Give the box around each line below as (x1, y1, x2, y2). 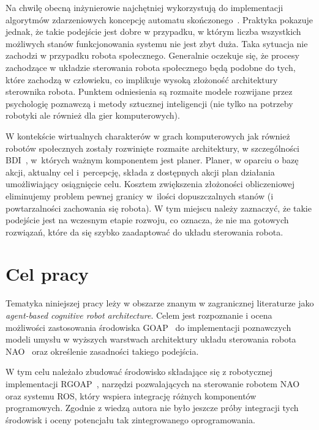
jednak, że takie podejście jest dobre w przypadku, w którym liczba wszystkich (6, 25, 301, 38)
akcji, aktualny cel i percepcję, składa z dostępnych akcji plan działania (6, 165, 275, 178)
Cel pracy (6, 261, 89, 286)
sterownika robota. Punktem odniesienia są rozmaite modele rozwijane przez (6, 85, 293, 98)
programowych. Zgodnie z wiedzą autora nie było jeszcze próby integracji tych (6, 401, 299, 414)
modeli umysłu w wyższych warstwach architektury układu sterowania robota (6, 333, 296, 346)
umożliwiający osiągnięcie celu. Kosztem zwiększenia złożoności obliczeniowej (6, 177, 295, 190)
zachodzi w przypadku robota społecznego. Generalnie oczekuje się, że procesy (6, 49, 299, 62)
